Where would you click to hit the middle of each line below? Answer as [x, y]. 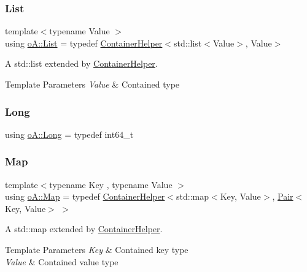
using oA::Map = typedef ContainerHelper [85, 196]
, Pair [283, 196]
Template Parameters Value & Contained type [92, 84]
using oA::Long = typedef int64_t [69, 134]
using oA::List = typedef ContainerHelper [84, 43]
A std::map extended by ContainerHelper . [84, 229]
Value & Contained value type [62, 261]
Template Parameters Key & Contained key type [97, 249]
